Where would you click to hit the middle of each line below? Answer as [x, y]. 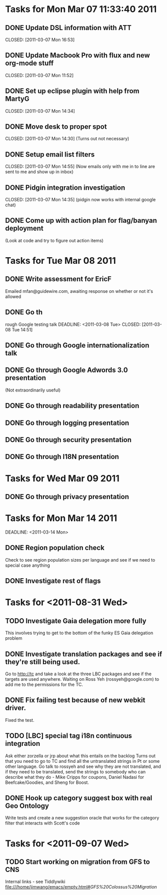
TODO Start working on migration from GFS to [78, 862]
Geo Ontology [27, 806]
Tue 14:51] [22, 329]
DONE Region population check [55, 548]
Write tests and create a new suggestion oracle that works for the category [82, 818]
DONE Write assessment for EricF [58, 279]
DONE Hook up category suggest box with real [79, 798]
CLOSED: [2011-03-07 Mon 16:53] [40, 40]
